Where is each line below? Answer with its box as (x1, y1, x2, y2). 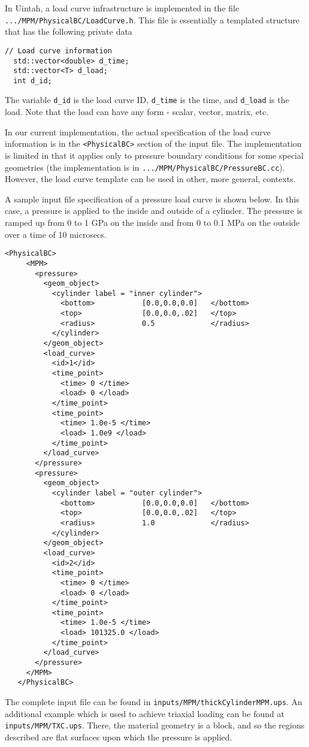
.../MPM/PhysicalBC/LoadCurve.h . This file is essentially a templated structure (5, 13, 300, 26)
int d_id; (13, 76, 52, 85)
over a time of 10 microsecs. (5, 228, 107, 240)
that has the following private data (5, 25, 132, 38)
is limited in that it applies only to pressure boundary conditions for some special (5, 149, 304, 161)
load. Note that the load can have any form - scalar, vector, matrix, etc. (5, 105, 269, 118)
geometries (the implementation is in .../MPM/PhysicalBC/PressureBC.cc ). (5, 161, 285, 173)
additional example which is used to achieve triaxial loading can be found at (5, 707, 284, 719)
